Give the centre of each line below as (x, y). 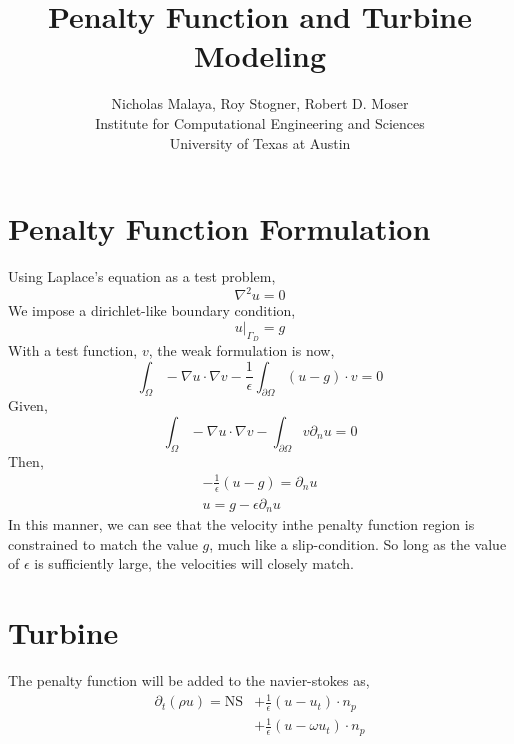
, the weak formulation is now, (241, 349)
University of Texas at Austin (260, 142)
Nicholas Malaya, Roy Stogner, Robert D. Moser (260, 103)
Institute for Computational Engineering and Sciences (260, 122)
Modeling (260, 55)
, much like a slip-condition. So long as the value (358, 543)
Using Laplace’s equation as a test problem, (142, 276)
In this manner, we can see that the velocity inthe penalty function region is (241, 524)
